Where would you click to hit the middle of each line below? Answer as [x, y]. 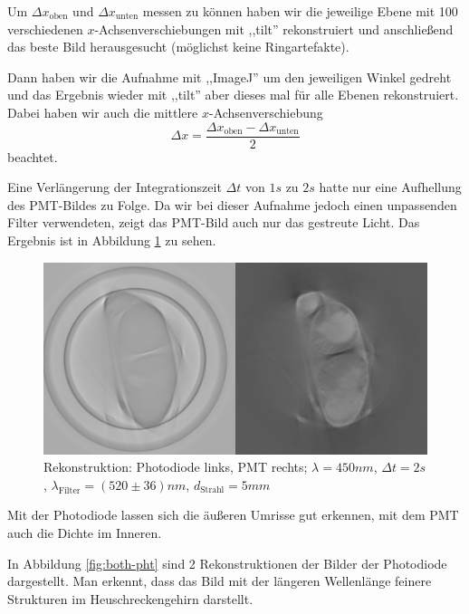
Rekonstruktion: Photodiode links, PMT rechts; [176, 467]
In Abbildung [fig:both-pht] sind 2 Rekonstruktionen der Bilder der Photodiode [227, 563]
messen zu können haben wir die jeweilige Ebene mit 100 [300, 11]
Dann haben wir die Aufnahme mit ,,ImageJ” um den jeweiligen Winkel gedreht [230, 77]
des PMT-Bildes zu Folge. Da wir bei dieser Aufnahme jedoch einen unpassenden [232, 204]
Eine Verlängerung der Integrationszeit [115, 187]
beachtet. [33, 156]
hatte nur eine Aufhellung [390, 187]
